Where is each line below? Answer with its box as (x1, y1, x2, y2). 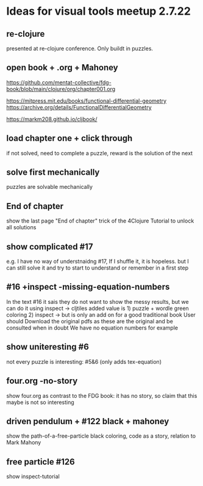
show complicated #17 (6, 241, 93, 252)
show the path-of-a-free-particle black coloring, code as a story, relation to (6, 432, 196, 440)
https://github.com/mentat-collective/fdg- (6, 78, 112, 86)
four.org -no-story (6, 376, 78, 386)
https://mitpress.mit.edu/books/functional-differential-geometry (6, 97, 166, 105)
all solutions (6, 224, 37, 231)
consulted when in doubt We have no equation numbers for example (6, 324, 179, 331)
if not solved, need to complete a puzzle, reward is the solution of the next (6, 149, 193, 156)
